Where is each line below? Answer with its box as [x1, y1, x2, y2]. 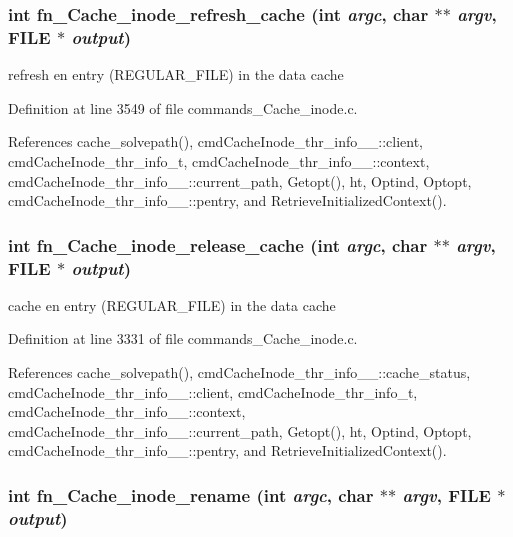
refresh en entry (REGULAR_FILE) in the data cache [8, 64, 344, 85]
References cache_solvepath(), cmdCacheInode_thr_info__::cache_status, [8, 362, 471, 383]
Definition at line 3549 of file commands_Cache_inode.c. [8, 97, 358, 118]
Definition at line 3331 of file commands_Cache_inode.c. [8, 328, 358, 349]
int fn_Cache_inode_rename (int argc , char [8, 482, 374, 507]
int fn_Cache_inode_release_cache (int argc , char [8, 232, 428, 257]
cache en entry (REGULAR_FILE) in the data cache [8, 294, 336, 315]
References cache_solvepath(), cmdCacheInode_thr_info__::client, [8, 131, 423, 152]
